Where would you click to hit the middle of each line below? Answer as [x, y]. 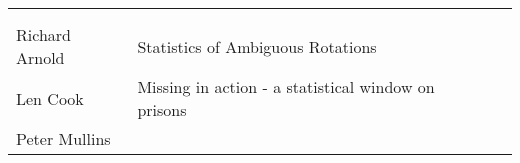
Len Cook [50, 98]
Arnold [40, 57]
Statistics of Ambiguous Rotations [257, 46]
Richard [43, 34]
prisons [162, 109]
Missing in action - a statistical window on [286, 86]
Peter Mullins [63, 138]
